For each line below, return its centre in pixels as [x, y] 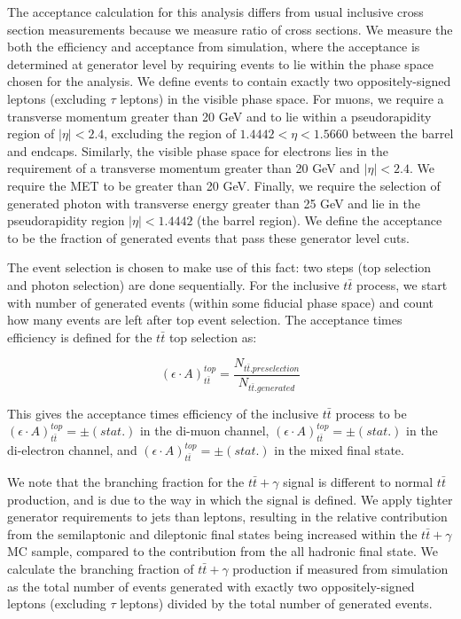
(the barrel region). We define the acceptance [320, 220]
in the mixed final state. [339, 450]
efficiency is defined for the [80, 337]
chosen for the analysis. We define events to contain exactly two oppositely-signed [229, 81]
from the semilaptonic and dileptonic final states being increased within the [212, 533]
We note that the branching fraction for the [126, 482]
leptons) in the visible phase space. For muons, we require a [282, 98]
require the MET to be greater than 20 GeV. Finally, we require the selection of [224, 185]
